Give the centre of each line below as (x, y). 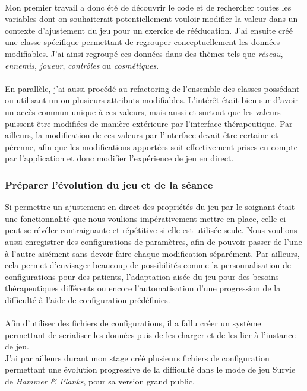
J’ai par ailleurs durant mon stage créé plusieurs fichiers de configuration (137, 357)
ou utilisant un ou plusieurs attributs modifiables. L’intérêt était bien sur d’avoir (152, 100)
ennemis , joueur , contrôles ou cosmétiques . (82, 65)
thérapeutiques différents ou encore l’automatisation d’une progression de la (143, 288)
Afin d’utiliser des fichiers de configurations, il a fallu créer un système (133, 323)
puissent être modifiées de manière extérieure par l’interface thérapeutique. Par (149, 123)
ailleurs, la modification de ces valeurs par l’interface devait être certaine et (142, 135)
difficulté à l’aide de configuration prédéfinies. (88, 299)
